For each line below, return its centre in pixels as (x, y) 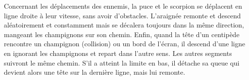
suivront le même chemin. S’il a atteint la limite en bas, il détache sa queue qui (122, 62)
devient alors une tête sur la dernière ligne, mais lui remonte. (95, 72)
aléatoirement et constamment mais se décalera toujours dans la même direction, (124, 25)
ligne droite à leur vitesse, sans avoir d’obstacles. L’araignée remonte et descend (123, 15)
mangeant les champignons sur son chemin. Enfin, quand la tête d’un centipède (122, 34)
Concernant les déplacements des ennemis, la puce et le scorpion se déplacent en (123, 6)
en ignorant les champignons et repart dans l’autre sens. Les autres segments (118, 53)
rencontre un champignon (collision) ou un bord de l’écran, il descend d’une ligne (124, 44)
